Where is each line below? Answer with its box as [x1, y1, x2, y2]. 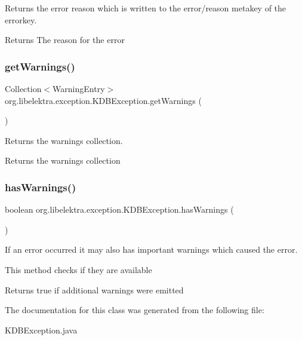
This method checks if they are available [5, 263, 152, 275]
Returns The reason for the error [5, 33, 125, 46]
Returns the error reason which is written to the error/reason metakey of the [5, 2, 286, 14]
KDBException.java [5, 323, 78, 336]
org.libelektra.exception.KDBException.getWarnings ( [5, 94, 202, 106]
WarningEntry [53, 82, 105, 94]
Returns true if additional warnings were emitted [5, 283, 184, 296]
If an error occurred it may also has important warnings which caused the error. [5, 243, 298, 256]
